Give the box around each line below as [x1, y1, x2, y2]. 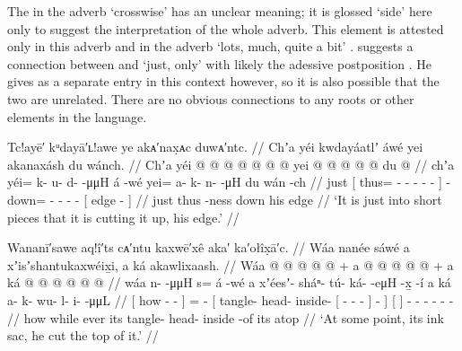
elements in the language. [7, 107, 147, 126]
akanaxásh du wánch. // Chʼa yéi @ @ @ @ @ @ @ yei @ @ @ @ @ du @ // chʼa [7, 154, 455, 173]
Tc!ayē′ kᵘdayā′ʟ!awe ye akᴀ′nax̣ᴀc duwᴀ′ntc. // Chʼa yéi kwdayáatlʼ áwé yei [7, 137, 423, 156]
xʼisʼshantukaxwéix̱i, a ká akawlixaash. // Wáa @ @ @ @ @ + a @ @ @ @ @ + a [7, 255, 454, 274]
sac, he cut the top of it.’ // [7, 326, 159, 345]
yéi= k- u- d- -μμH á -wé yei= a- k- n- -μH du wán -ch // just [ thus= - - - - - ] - [7, 172, 451, 191]
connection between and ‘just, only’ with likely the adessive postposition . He [7, 54, 431, 73]
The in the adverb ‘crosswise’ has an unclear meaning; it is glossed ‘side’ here [7, 2, 432, 20]
